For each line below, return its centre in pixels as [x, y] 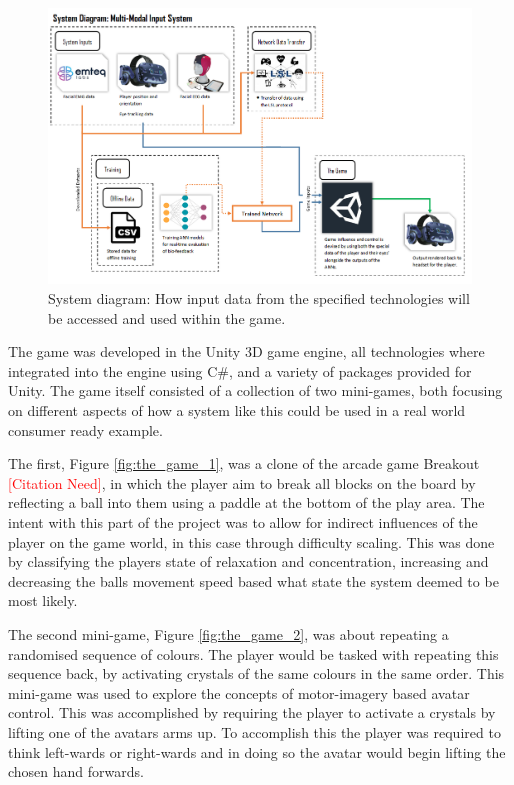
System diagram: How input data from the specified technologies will [259, 298]
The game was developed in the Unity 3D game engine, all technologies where [246, 351]
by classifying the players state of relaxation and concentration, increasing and [248, 561]
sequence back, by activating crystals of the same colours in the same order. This [256, 673]
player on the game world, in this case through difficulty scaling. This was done [251, 541]
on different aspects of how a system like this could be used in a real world [237, 410]
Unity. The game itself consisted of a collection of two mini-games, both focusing [255, 390]
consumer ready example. [85, 429]
